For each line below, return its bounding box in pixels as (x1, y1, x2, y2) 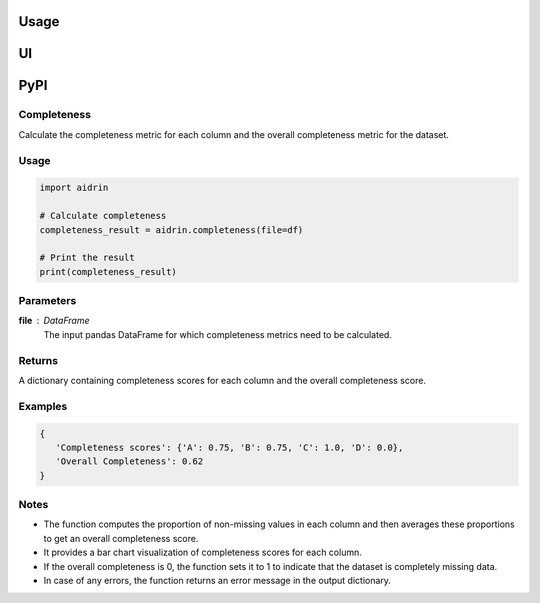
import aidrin (39, 182, 109, 194)
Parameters (18, 294, 77, 308)
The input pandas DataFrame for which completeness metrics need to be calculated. (43, 328, 392, 340)
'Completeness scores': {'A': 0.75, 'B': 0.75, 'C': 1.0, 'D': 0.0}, (55, 441, 404, 453)
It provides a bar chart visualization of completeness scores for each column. (43, 546, 362, 559)
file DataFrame (18, 315, 90, 327)
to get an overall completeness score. (43, 532, 199, 544)
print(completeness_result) (39, 266, 177, 277)
